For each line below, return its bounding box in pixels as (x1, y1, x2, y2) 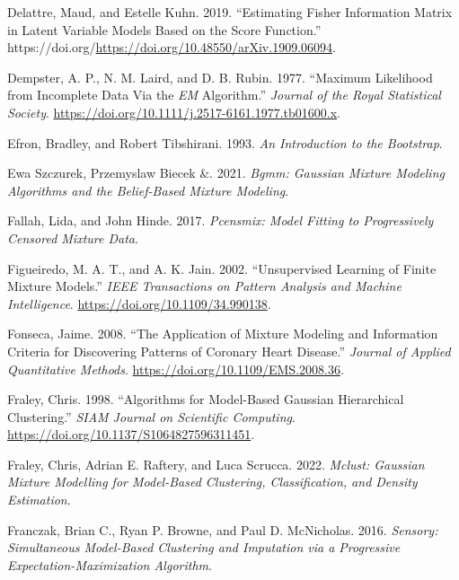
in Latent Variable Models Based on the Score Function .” (7, 20, 322, 39)
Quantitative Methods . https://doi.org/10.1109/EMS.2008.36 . (7, 359, 344, 378)
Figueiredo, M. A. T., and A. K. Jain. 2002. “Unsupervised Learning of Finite (7, 259, 437, 277)
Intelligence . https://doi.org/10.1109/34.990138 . (7, 294, 271, 312)
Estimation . (7, 490, 71, 509)
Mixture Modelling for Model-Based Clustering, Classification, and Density (7, 472, 418, 491)
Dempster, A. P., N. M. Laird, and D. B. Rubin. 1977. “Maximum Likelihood (7, 67, 433, 86)
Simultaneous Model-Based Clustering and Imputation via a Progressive (7, 538, 401, 557)
